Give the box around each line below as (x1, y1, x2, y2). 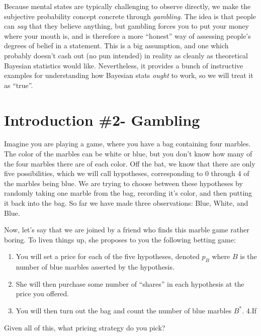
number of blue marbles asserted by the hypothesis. (16, 262, 175, 272)
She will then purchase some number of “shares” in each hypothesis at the (16, 278, 244, 289)
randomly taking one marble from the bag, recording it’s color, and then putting (4, 188, 252, 198)
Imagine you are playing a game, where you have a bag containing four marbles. (4, 138, 251, 149)
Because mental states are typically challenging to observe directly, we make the (4, 1, 251, 11)
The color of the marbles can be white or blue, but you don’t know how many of (4, 148, 252, 159)
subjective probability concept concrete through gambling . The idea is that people (4, 11, 256, 21)
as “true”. (4, 79, 33, 90)
